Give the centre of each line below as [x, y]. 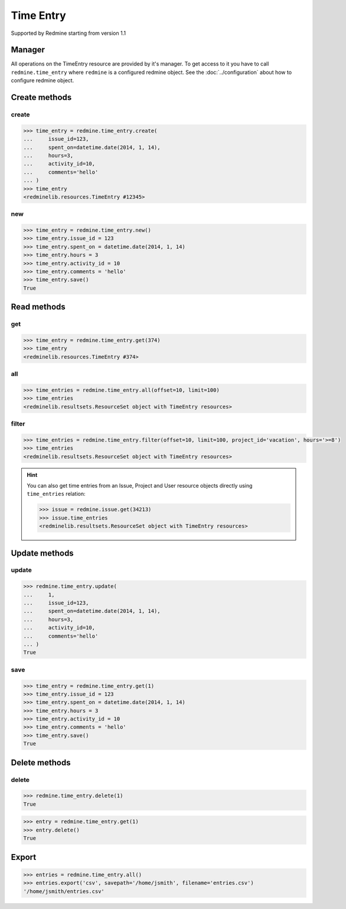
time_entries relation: [56, 494]
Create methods [41, 98]
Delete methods [41, 762]
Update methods [42, 553]
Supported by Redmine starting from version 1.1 [68, 33]
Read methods [38, 307]
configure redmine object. [43, 80]
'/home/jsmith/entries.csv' [64, 891]
